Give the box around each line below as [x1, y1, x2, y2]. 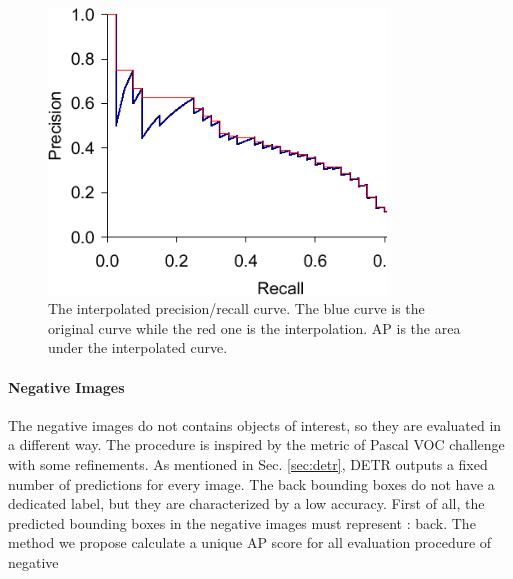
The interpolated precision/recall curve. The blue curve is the [48, 298, 425, 319]
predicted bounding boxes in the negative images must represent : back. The [8, 512, 476, 533]
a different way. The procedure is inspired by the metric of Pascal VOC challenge [8, 434, 505, 455]
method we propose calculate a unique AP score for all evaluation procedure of [8, 532, 492, 553]
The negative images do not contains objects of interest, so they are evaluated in [8, 414, 502, 435]
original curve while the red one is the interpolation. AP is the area [48, 317, 461, 338]
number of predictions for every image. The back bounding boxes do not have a [8, 473, 495, 494]
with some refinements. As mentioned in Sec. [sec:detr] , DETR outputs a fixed [8, 454, 488, 475]
